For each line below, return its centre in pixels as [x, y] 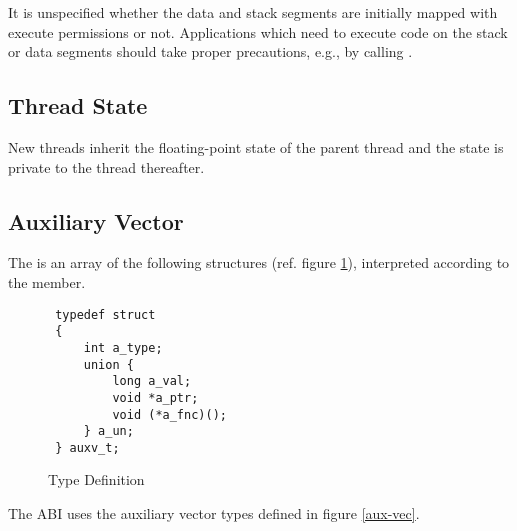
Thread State [78, 105]
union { [108, 364]
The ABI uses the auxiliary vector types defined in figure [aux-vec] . [214, 513]
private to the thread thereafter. [106, 166]
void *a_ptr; [155, 397]
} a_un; [108, 431]
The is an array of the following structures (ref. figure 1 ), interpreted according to [259, 262]
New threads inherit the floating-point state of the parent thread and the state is [256, 146]
